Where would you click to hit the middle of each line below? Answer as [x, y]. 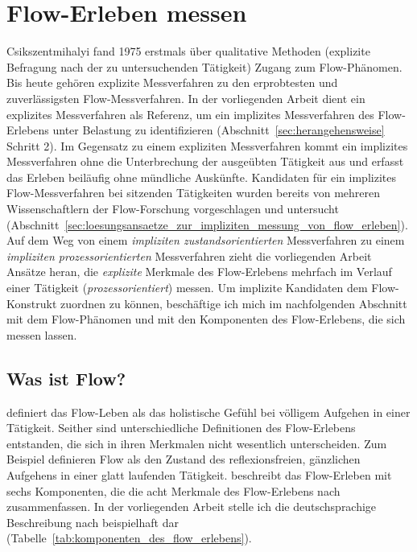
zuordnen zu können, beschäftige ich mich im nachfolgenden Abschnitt [234, 303]
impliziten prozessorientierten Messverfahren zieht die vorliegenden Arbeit [189, 255]
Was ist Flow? [66, 378]
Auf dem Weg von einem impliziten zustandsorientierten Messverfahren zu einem [206, 240]
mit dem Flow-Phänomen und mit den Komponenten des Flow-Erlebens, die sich [206, 319]
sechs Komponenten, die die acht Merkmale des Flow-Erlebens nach [173, 490]
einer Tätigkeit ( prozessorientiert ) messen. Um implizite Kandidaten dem [187, 288]
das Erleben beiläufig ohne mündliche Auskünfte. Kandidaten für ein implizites [201, 177]
